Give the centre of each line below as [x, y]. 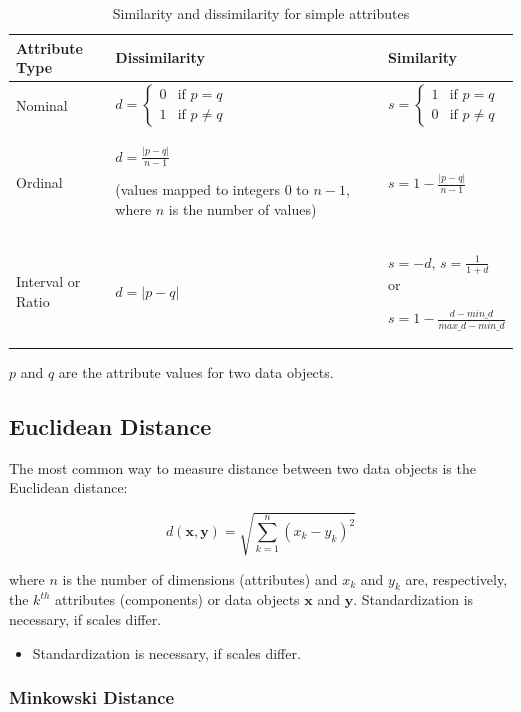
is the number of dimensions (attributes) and [200, 578]
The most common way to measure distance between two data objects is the [242, 467]
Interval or [48, 281]
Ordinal [39, 182]
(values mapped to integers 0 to [212, 189]
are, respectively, [456, 578]
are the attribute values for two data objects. [196, 372]
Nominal [42, 104]
